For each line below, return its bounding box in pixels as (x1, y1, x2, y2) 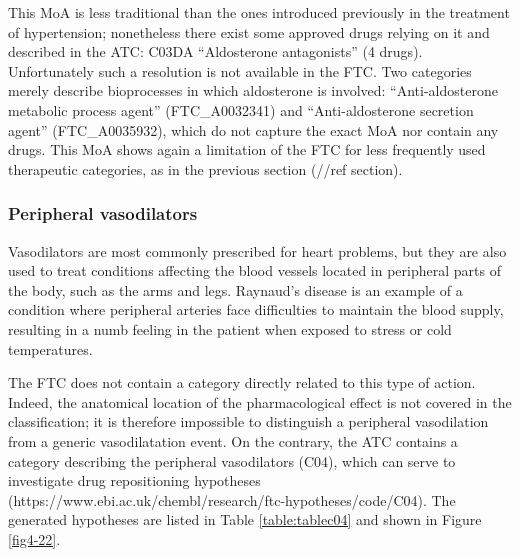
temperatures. (8, 338, 93, 359)
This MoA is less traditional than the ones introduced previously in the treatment (8, 2, 510, 22)
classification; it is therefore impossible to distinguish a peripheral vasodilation (8, 411, 489, 432)
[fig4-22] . (8, 528, 61, 549)
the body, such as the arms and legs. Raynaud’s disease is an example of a (8, 279, 463, 300)
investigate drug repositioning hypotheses (8, 470, 261, 491)
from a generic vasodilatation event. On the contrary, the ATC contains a (8, 430, 458, 451)
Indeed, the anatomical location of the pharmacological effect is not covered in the (8, 391, 512, 412)
